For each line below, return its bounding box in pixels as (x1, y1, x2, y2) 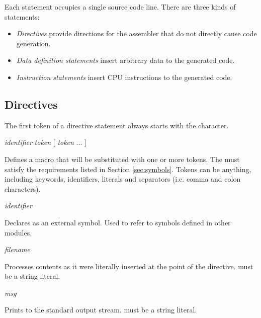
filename (5, 244, 30, 255)
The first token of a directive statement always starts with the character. (5, 120, 229, 130)
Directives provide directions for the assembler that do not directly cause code (16, 28, 257, 39)
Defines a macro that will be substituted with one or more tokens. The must (5, 153, 240, 164)
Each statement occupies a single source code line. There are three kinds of (5, 2, 236, 12)
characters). (5, 183, 41, 194)
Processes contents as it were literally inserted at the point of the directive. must (5, 261, 253, 271)
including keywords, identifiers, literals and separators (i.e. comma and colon (5, 174, 241, 184)
